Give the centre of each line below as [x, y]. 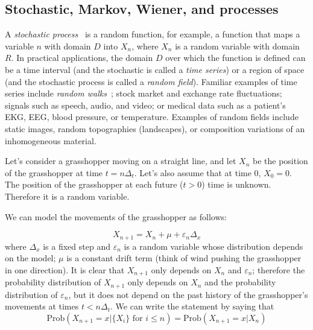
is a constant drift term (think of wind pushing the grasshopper [184, 258]
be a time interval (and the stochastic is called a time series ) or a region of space [155, 69]
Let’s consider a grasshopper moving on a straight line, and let [121, 161]
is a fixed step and [77, 246]
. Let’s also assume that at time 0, [198, 172]
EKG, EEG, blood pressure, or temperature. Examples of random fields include [152, 117]
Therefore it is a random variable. [67, 196]
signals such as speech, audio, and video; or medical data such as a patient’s [145, 105]
